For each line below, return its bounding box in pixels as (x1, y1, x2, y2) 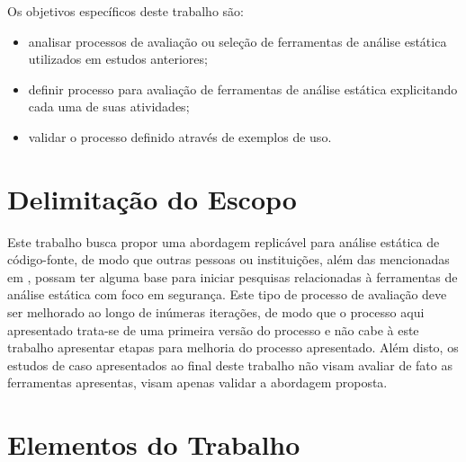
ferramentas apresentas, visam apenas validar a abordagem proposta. (7, 373, 388, 392)
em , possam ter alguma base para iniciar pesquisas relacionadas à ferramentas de (7, 267, 458, 286)
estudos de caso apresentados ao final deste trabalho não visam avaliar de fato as (7, 355, 453, 374)
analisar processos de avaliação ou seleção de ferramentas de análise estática (28, 31, 447, 50)
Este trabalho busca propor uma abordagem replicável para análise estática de (7, 232, 440, 251)
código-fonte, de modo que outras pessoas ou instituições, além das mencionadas (7, 250, 450, 269)
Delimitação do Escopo (7, 180, 297, 217)
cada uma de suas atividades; (28, 97, 190, 116)
